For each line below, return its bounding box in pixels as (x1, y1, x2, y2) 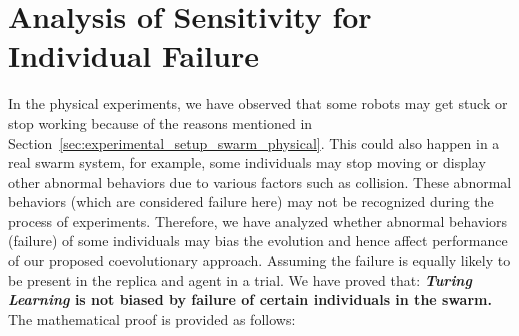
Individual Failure (8, 35, 259, 76)
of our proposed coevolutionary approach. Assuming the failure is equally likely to (8, 250, 511, 271)
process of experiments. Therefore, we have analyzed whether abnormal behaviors (8, 210, 508, 231)
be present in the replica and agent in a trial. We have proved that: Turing (8, 269, 472, 290)
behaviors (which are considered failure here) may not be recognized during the (8, 191, 494, 212)
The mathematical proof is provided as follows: (8, 308, 296, 329)
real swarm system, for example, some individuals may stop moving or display (8, 152, 486, 173)
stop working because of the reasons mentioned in (8, 112, 313, 133)
